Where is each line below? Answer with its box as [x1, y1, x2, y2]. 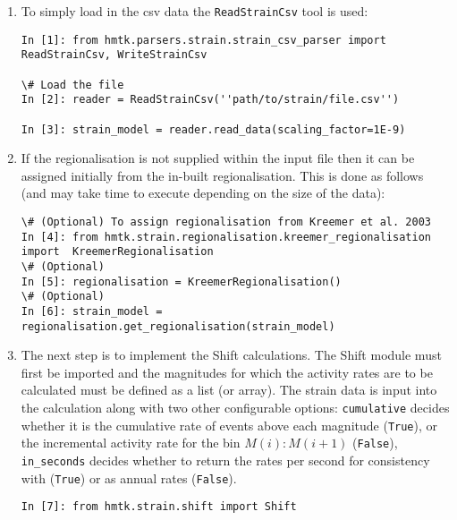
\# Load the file [21, 78, 124, 91]
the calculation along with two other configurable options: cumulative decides [21, 398, 450, 417]
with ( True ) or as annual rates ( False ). [21, 468, 237, 487]
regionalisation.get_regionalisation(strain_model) [21, 320, 335, 333]
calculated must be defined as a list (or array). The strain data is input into [21, 380, 437, 399]
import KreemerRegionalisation [21, 245, 214, 259]
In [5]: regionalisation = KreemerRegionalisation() [21, 275, 342, 288]
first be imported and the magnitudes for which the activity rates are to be [21, 362, 433, 381]
